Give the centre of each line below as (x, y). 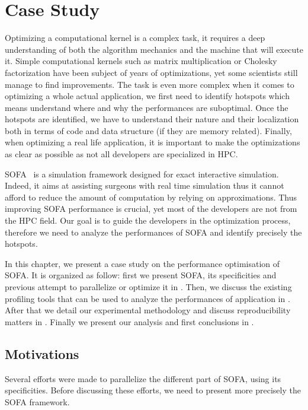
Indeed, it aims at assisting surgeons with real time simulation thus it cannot (145, 185)
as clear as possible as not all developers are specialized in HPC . (121, 154)
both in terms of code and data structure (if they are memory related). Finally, (148, 130)
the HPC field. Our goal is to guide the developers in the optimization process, (148, 220)
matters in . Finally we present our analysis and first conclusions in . (129, 321)
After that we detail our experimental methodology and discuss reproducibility (148, 310)
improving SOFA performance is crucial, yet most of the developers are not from (151, 209)
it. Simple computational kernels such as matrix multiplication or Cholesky (141, 61)
